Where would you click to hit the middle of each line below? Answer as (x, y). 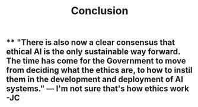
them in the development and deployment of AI (95, 80)
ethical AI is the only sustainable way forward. (93, 52)
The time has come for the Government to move (96, 61)
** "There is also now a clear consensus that (91, 43)
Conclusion (100, 11)
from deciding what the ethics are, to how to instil (99, 70)
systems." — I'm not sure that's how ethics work (98, 89)
